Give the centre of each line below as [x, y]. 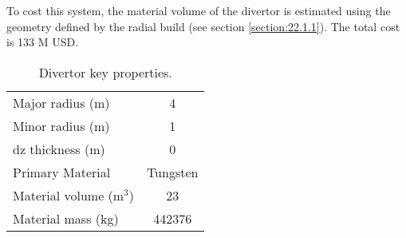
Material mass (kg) [66, 218]
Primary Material [62, 172]
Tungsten [172, 172]
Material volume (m [69, 195]
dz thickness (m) [59, 149]
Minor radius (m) [61, 125]
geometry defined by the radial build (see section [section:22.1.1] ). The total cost [203, 26]
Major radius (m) [61, 102]
